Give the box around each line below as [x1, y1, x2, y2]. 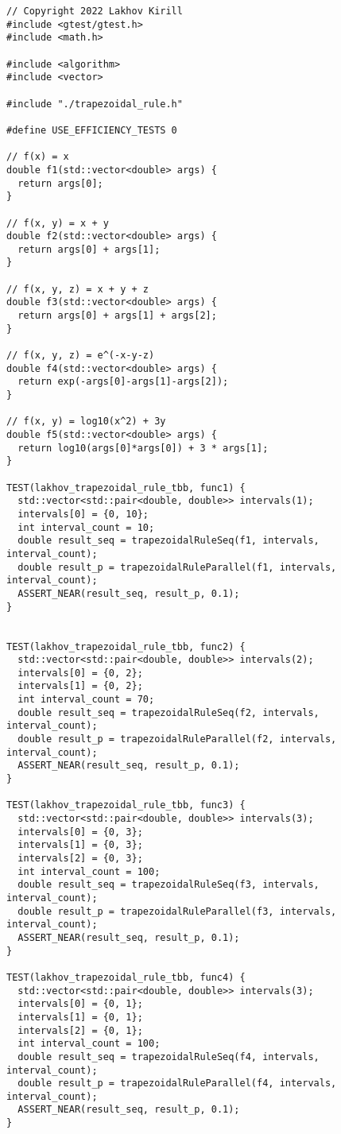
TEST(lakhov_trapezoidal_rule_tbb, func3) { [6, 799, 246, 811]
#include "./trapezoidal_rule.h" [6, 98, 183, 110]
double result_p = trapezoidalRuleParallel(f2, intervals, [17, 733, 337, 745]
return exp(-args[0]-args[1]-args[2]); [17, 376, 229, 388]
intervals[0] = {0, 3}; [17, 826, 143, 838]
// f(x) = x [6, 151, 69, 163]
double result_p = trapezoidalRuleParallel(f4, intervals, [17, 1078, 337, 1089]
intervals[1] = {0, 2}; [17, 680, 143, 692]
